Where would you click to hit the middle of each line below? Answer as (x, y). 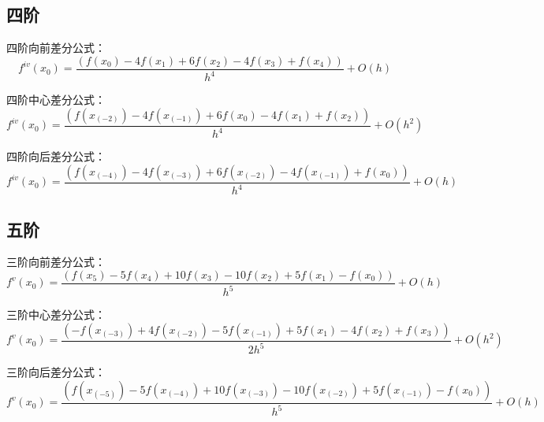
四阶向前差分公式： (56, 48)
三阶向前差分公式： (56, 262)
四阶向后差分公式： (56, 156)
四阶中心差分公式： (56, 100)
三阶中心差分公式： (56, 315)
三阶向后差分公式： (56, 372)
